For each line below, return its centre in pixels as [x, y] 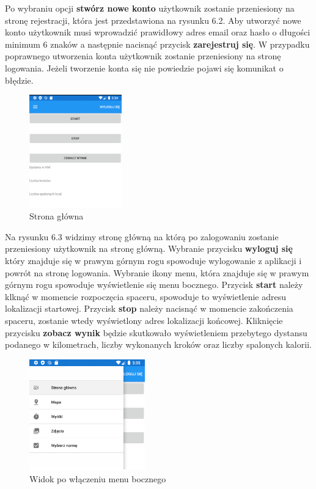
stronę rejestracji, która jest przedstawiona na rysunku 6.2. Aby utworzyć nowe [153, 20]
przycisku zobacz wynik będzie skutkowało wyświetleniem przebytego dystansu [156, 332]
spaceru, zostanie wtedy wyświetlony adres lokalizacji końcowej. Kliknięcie [144, 320]
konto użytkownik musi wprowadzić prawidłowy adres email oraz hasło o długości [158, 32]
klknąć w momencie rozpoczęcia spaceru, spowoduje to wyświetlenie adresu [146, 296]
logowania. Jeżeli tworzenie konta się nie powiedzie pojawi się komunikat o [144, 68]
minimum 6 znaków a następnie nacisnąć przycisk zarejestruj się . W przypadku [157, 44]
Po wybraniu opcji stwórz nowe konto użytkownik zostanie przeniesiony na [150, 8]
